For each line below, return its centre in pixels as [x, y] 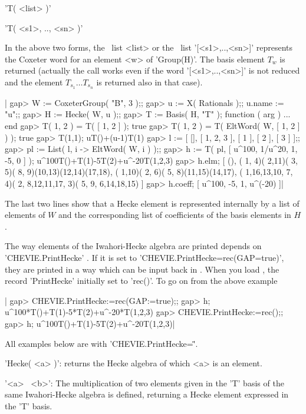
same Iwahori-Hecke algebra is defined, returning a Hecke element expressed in [147, 394]
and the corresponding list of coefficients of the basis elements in [175, 215]
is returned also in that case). [149, 82]
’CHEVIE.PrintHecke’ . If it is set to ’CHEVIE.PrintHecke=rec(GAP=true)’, [144, 257]
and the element [34, 82]
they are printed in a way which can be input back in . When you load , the [142, 269]
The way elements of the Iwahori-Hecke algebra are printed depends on [133, 246]
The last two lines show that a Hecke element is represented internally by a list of [152, 203]
